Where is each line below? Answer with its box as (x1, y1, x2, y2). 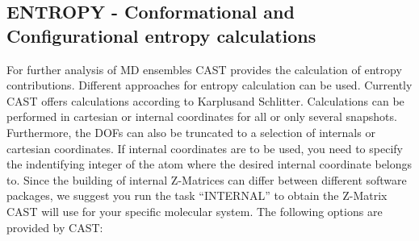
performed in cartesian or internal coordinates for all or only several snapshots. (6, 108, 397, 125)
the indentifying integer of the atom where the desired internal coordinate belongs (6, 156, 413, 172)
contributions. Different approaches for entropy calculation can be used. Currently (6, 77, 413, 93)
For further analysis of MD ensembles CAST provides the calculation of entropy (6, 60, 402, 77)
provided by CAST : (6, 218, 103, 235)
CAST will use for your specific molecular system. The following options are (6, 202, 383, 219)
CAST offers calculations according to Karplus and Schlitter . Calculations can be (6, 92, 404, 109)
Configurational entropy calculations (6, 23, 316, 48)
